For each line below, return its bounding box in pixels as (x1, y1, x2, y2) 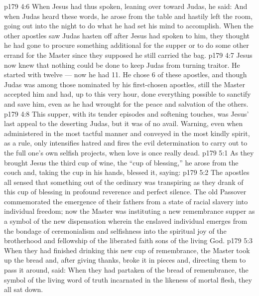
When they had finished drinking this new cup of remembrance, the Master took (4, 245, 250, 255)
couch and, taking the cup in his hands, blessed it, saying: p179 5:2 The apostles (4, 167, 250, 177)
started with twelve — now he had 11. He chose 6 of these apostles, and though (4, 69, 247, 80)
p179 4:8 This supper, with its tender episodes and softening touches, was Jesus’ (4, 108, 249, 119)
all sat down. (4, 284, 43, 295)
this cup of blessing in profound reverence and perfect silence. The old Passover (4, 186, 247, 197)
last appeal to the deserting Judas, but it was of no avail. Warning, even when (4, 118, 243, 129)
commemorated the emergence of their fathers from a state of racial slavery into (4, 196, 248, 206)
